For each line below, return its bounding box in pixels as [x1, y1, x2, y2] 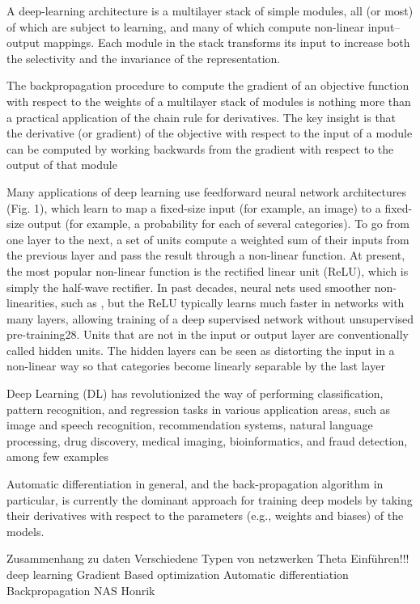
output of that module [6, 156, 117, 173]
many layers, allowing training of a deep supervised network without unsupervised [6, 310, 414, 327]
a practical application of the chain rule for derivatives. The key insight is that [6, 108, 397, 125]
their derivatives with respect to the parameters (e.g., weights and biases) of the [6, 507, 404, 524]
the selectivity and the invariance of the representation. [6, 49, 281, 66]
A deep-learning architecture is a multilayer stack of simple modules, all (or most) [6, 2, 414, 19]
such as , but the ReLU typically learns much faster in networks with [61, 294, 405, 311]
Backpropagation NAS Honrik [6, 581, 155, 598]
